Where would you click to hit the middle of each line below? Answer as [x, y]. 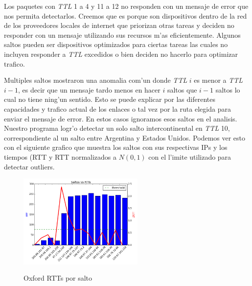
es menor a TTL [218, 80]
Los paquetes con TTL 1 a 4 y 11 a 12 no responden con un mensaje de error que [126, 6]
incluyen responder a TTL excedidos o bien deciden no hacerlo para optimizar [121, 54]
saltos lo [228, 89]
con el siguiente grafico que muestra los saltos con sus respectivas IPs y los [116, 147]
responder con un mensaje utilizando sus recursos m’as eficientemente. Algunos [122, 35]
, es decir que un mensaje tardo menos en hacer [89, 89]
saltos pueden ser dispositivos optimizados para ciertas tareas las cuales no [116, 44]
